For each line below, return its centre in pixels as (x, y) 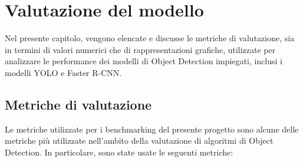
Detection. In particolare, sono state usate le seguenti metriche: (119, 152)
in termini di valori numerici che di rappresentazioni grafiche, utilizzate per (140, 49)
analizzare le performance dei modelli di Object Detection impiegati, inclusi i (144, 61)
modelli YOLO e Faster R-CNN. (63, 72)
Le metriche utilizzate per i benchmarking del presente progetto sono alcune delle (152, 129)
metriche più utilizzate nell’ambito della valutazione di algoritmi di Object (139, 140)
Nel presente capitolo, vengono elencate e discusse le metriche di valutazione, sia (150, 38)
